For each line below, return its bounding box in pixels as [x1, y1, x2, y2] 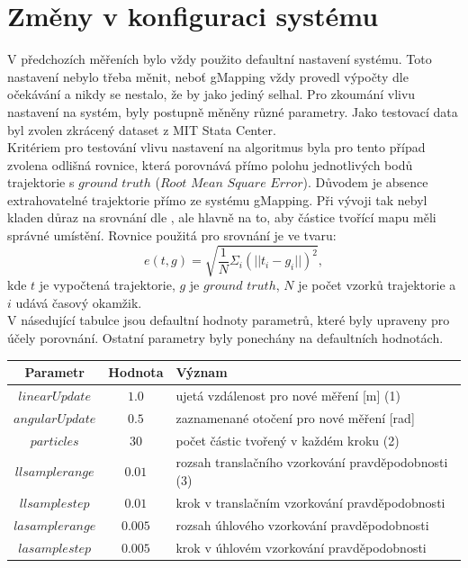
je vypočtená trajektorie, [39, 275, 175, 294]
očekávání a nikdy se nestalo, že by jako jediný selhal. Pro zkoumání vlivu [7, 85, 416, 104]
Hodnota [108, 363, 164, 382]
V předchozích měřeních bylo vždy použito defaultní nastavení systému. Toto [7, 50, 432, 68]
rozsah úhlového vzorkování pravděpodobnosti [175, 515, 429, 534]
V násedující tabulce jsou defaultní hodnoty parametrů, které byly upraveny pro [7, 311, 450, 329]
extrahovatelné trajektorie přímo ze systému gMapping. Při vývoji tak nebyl [7, 190, 427, 209]
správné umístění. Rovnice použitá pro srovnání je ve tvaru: [7, 226, 337, 245]
